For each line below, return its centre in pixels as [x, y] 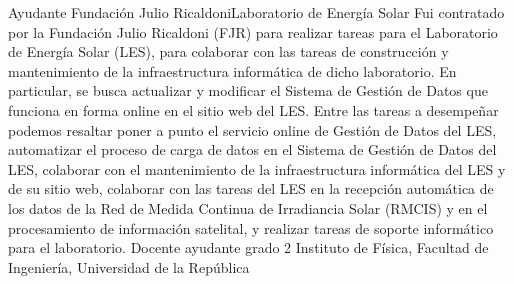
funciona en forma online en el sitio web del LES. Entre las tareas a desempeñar [253, 109]
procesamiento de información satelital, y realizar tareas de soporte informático [251, 227]
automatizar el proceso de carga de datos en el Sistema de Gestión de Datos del [252, 149]
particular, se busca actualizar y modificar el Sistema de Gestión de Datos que [248, 90]
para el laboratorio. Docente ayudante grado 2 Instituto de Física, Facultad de [248, 247]
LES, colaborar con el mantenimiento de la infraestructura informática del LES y [257, 168]
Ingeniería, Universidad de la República [129, 266]
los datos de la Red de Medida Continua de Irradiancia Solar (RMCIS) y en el [248, 207]
